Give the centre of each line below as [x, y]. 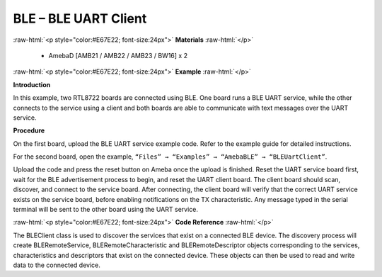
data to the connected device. [57, 265]
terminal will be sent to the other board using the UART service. [105, 210]
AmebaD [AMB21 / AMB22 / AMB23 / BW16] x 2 [118, 55]
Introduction [32, 84]
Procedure [29, 130]
